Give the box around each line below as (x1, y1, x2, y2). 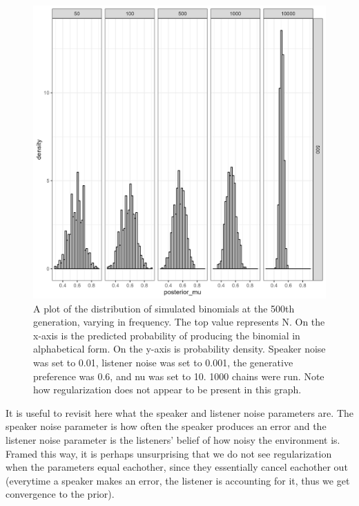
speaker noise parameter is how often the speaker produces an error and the (6, 419, 327, 433)
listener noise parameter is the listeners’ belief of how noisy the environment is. (6, 432, 340, 447)
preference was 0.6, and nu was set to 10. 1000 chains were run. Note (33, 368, 324, 383)
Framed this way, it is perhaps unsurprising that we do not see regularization (6, 446, 332, 460)
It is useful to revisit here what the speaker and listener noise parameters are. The (6, 405, 353, 420)
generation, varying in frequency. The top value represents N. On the (33, 315, 325, 329)
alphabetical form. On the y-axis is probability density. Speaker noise (33, 341, 326, 356)
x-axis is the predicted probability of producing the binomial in (33, 328, 300, 342)
